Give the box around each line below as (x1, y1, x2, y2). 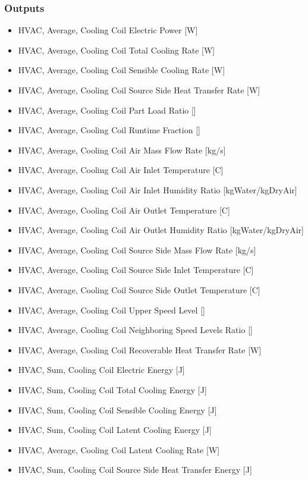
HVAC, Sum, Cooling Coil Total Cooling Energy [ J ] (18, 383, 207, 396)
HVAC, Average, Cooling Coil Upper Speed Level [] (18, 303, 205, 316)
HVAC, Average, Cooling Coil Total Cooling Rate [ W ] (18, 43, 215, 56)
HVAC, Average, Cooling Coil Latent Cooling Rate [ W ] (18, 443, 220, 456)
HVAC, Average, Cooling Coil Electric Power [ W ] (18, 24, 198, 36)
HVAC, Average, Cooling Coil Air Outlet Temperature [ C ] (18, 203, 230, 216)
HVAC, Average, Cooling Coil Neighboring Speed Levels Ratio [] (18, 324, 253, 336)
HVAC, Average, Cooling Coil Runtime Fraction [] (18, 124, 200, 136)
